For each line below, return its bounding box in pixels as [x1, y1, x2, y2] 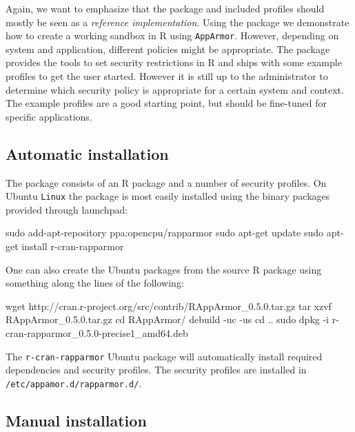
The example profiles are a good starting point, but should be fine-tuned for [6, 96, 327, 110]
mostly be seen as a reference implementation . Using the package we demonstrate [6, 14, 349, 29]
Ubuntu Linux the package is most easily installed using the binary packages [6, 189, 330, 203]
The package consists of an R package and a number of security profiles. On [6, 175, 327, 189]
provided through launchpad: [6, 202, 128, 216]
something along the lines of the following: [6, 276, 184, 290]
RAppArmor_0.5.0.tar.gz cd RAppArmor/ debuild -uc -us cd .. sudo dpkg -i [6, 312, 329, 327]
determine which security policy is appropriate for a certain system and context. [6, 82, 344, 96]
